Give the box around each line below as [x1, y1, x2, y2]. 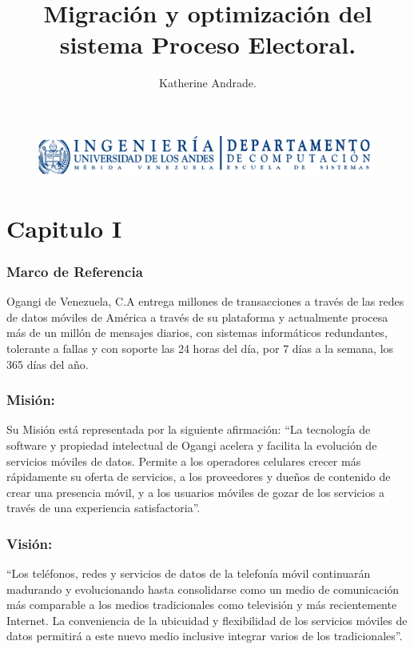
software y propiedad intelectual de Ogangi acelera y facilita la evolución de [6, 436, 377, 453]
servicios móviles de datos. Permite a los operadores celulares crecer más [6, 452, 361, 469]
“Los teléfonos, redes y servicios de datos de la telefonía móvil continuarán [6, 565, 371, 582]
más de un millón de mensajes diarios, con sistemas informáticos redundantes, [6, 324, 388, 341]
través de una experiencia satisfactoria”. [6, 499, 201, 516]
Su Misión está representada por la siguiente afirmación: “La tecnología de [6, 421, 371, 438]
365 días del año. [6, 355, 89, 372]
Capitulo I [6, 211, 122, 244]
